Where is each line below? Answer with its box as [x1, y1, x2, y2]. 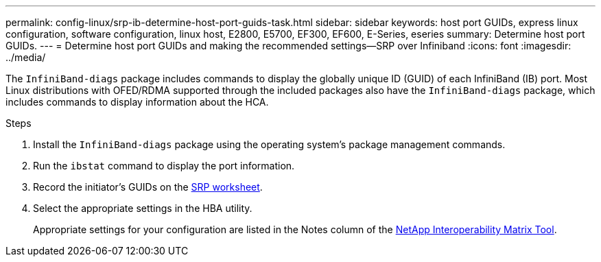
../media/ [5, 51, 46, 63]
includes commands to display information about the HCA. [5, 96, 269, 108]
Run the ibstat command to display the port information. [33, 160, 295, 171]
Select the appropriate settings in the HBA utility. [33, 202, 252, 214]
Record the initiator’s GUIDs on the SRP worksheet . [33, 181, 263, 193]
